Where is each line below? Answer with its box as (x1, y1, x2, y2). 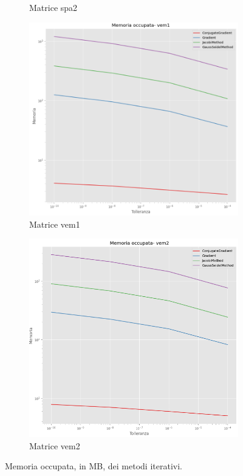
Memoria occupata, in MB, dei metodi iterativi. (5, 460, 182, 472)
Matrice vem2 (29, 439, 80, 452)
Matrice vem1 (29, 217, 80, 230)
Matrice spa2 (29, 1, 78, 13)
